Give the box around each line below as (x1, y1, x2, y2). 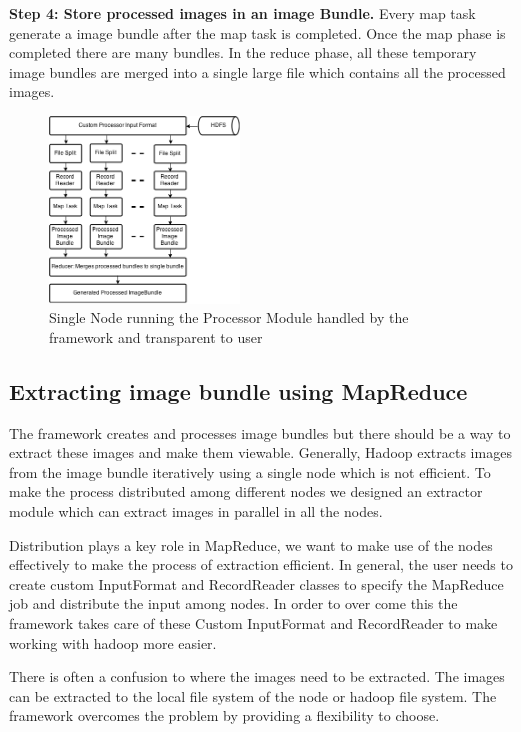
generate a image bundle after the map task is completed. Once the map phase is (9, 22, 506, 43)
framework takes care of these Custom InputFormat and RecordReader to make (9, 612, 498, 633)
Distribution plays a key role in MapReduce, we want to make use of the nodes (9, 534, 493, 555)
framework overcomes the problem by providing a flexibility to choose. (9, 705, 440, 726)
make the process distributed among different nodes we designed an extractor (9, 481, 483, 502)
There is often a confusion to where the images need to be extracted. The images (9, 666, 505, 687)
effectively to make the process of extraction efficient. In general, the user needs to (9, 554, 513, 575)
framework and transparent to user (49, 326, 263, 347)
